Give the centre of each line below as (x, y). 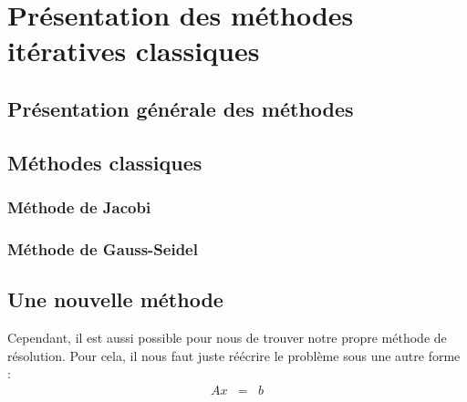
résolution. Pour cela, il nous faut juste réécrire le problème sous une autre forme (234, 355)
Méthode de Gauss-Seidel (103, 248)
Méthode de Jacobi (79, 207)
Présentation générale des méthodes (181, 108)
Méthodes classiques (105, 162)
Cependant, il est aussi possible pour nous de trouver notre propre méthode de (227, 338)
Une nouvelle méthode (115, 299)
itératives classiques (134, 51)
